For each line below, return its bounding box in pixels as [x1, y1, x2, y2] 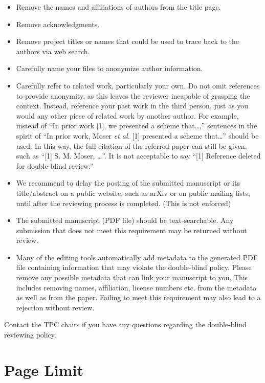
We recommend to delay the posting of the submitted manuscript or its [16, 177, 240, 188]
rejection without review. [16, 302, 95, 312]
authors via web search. [16, 46, 90, 56]
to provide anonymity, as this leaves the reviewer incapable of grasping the [16, 90, 250, 101]
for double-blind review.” [16, 160, 94, 171]
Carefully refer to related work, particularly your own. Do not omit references [16, 80, 260, 91]
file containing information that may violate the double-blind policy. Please [16, 262, 252, 273]
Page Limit [4, 359, 83, 380]
